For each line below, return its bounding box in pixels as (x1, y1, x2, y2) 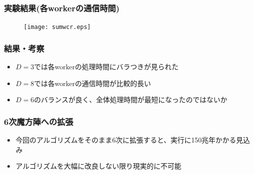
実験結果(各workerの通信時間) (4, 1, 120, 14)
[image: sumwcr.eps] (24, 24, 91, 31)
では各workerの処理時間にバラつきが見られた (34, 61, 179, 72)
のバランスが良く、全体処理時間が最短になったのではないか (34, 94, 227, 105)
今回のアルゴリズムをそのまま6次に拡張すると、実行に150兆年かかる (15, 135, 236, 145)
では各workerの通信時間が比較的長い (34, 78, 151, 88)
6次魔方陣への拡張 (4, 115, 73, 127)
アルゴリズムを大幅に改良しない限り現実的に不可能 (15, 161, 181, 171)
